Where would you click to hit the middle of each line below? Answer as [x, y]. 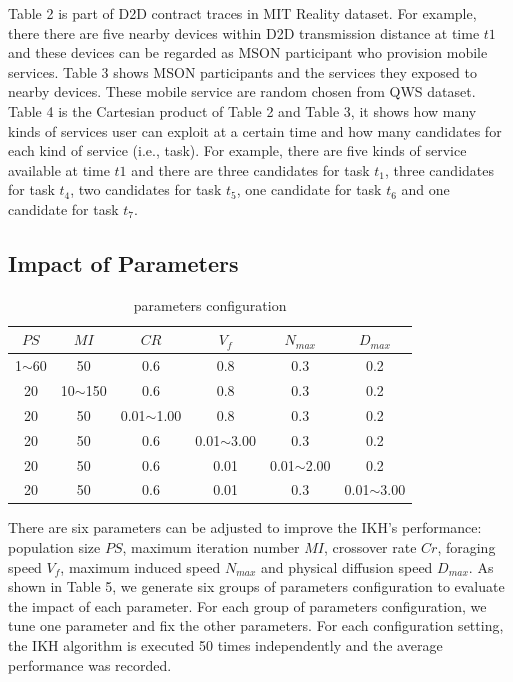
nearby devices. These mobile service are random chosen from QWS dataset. [242, 91]
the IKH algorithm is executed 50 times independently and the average [225, 645]
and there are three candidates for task [250, 169]
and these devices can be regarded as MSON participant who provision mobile [248, 52]
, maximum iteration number [211, 547]
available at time [59, 169]
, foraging [466, 547]
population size [54, 547]
